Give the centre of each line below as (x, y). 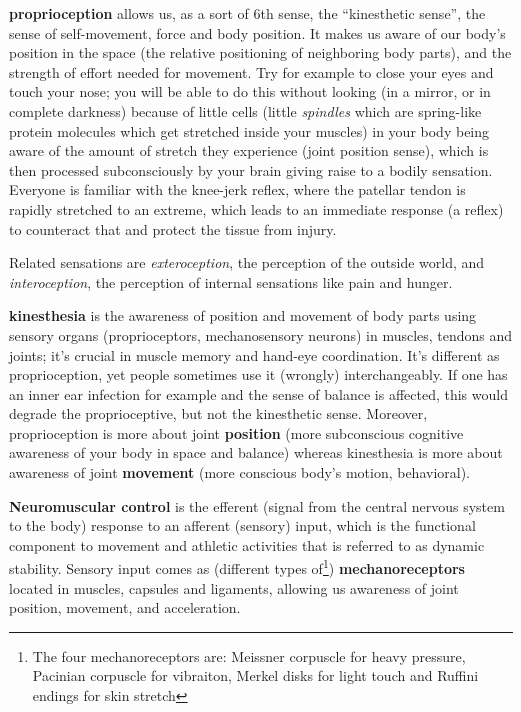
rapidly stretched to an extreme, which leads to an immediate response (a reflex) (256, 208)
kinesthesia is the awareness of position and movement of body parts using (243, 315)
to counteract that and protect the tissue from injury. (173, 228)
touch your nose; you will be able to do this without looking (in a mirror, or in (250, 91)
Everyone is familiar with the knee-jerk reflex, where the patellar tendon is (237, 189)
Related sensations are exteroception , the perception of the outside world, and (247, 262)
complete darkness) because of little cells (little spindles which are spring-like (245, 110)
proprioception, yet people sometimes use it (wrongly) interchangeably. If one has (258, 374)
